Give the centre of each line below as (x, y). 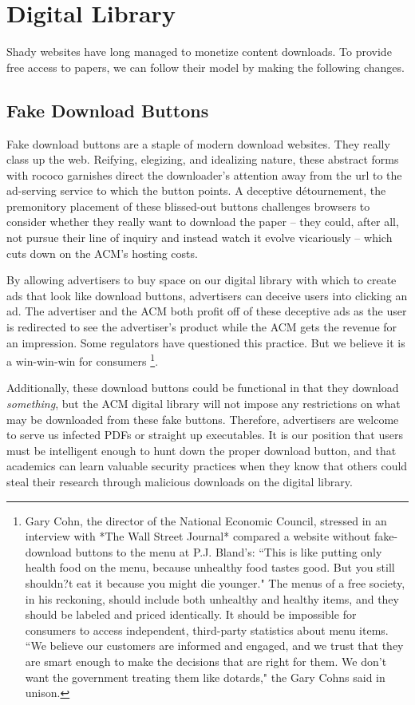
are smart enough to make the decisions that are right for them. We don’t (206, 661)
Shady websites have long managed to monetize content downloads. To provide (199, 51)
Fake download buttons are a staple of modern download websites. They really (198, 143)
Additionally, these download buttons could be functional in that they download (203, 388)
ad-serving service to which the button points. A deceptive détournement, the (196, 190)
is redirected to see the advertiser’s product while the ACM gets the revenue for (202, 327)
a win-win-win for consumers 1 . (83, 360)
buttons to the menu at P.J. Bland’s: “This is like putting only (229, 551)
